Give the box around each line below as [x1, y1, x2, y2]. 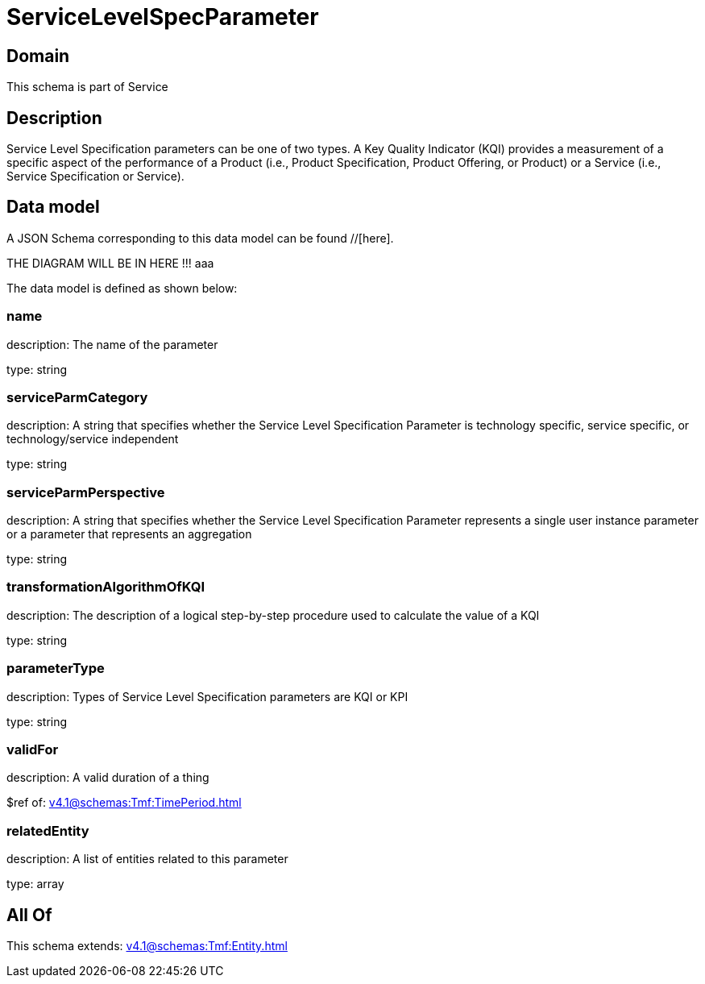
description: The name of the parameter [6, 337, 218, 351]
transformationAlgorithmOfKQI [6, 579, 205, 596]
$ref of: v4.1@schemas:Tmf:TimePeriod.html [6, 795, 242, 810]
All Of [6, 904, 52, 925]
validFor [6, 741, 59, 758]
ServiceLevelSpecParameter [6, 3, 319, 31]
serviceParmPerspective [6, 484, 165, 500]
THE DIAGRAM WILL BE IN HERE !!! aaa [6, 255, 214, 270]
